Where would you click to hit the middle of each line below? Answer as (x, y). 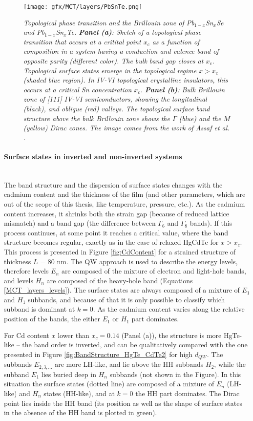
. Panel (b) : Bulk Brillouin (183, 89)
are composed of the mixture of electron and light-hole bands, (154, 271)
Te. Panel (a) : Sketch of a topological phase (134, 32)
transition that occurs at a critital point (82, 41)
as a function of (176, 41)
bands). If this (211, 223)
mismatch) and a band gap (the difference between (80, 223)
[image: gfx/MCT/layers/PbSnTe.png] (83, 7)
